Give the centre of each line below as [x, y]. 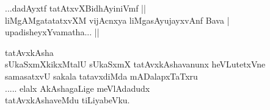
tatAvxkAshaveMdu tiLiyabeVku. [67, 100]
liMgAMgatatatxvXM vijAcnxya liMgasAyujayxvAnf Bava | [117, 20]
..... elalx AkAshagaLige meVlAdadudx [78, 88]
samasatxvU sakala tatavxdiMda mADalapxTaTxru [101, 76]
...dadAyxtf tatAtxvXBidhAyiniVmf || [75, 8]
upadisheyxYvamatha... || [52, 32]
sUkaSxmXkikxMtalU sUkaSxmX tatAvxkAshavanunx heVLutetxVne [135, 64]
